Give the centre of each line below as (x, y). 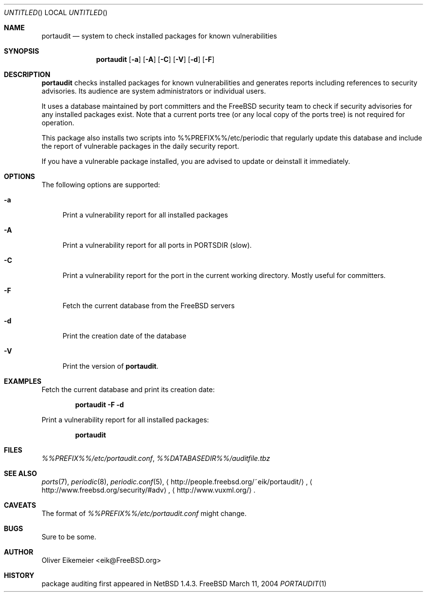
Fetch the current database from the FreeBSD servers (149, 306)
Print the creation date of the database (125, 336)
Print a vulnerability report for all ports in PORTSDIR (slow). (157, 245)
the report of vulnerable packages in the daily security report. (140, 146)
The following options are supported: (101, 185)
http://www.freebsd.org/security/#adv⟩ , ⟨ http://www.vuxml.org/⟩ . (149, 490)
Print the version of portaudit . (111, 366)
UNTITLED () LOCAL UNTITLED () (56, 12)
